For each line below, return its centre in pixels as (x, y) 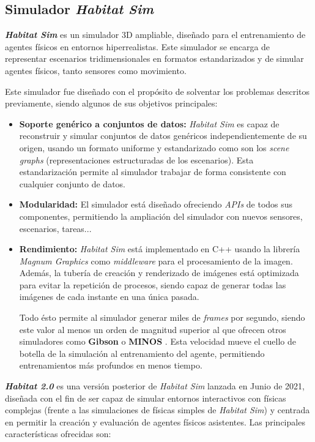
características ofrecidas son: (58, 434)
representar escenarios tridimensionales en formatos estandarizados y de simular (154, 58)
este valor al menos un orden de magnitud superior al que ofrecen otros (153, 329)
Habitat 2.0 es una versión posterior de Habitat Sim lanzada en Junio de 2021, (155, 386)
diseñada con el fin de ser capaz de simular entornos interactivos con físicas (146, 398)
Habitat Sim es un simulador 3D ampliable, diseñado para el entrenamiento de (155, 35)
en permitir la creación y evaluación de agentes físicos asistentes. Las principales (155, 421)
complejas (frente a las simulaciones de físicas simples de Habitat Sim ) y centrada (157, 410)
